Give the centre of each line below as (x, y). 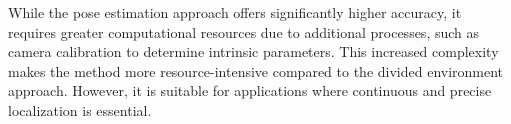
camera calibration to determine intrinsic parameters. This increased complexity (253, 51)
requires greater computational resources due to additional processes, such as (244, 31)
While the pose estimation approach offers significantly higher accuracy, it (235, 12)
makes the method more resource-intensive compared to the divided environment (256, 70)
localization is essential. (80, 109)
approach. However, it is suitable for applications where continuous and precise (250, 90)
